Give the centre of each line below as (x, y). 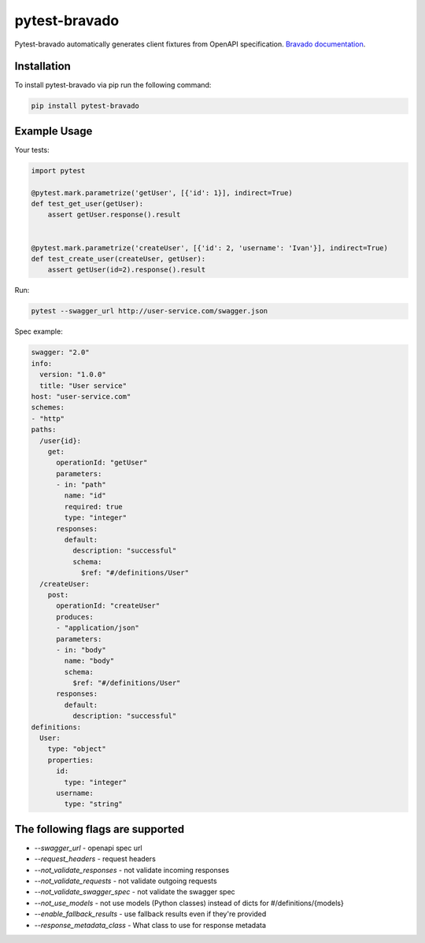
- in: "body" (81, 650)
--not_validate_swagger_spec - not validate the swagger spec (135, 892)
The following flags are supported (100, 829)
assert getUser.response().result (114, 215)
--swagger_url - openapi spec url (88, 848)
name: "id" (85, 496)
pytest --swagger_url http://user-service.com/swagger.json (150, 311)
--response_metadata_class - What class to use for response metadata (150, 925)
